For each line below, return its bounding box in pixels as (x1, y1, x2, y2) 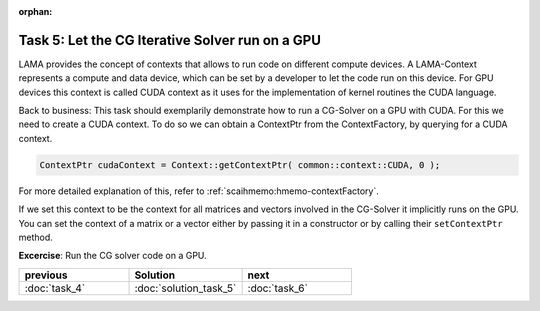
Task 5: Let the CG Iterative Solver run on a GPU (18, 31, 322, 49)
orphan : (18, 6, 53, 17)
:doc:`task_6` (247, 281, 309, 295)
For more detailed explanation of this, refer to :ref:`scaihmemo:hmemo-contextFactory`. (18, 185, 379, 197)
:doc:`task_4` (24, 281, 86, 295)
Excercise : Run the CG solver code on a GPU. (18, 250, 207, 262)
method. (18, 231, 54, 243)
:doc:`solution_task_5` (134, 281, 237, 295)
